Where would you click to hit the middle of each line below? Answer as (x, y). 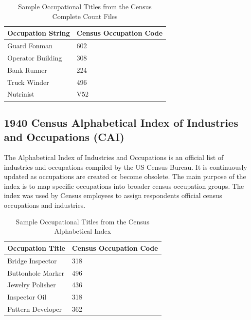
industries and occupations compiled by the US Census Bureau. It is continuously (125, 167)
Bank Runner (27, 70)
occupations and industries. (45, 205)
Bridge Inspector (32, 260)
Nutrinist (21, 94)
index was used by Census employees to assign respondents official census (113, 195)
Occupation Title (36, 248)
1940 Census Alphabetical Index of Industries (121, 122)
